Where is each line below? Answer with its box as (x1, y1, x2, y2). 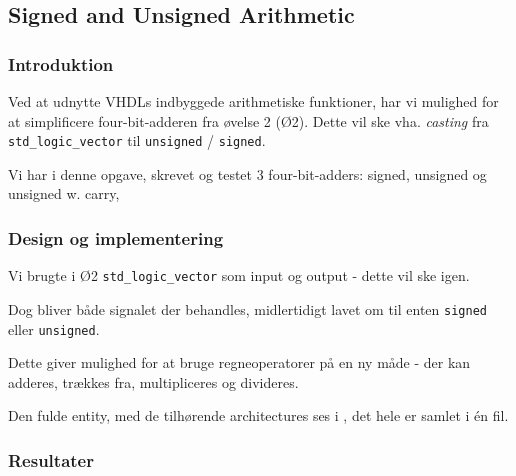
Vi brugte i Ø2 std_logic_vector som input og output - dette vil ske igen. (8, 265, 470, 286)
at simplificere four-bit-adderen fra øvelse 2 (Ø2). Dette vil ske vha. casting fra (8, 110, 489, 131)
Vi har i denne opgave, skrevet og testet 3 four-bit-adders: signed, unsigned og (8, 163, 487, 184)
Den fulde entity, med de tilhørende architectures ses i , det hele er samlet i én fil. (8, 405, 509, 426)
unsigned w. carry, (8, 183, 120, 204)
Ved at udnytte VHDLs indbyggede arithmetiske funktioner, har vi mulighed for (8, 91, 499, 111)
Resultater (8, 447, 94, 472)
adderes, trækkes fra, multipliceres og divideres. (8, 371, 299, 392)
